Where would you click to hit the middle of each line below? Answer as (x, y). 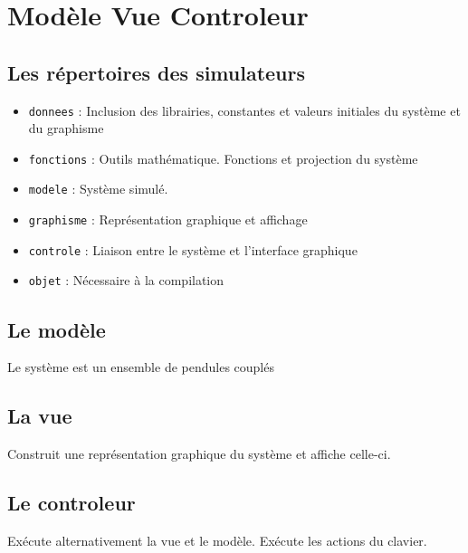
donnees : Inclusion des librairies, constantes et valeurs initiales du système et (244, 110)
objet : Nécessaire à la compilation (126, 280)
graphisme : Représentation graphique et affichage (168, 219)
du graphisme (66, 128)
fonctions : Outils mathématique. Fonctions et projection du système (223, 158)
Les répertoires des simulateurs (157, 72)
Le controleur (72, 503)
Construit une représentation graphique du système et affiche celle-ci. (199, 454)
